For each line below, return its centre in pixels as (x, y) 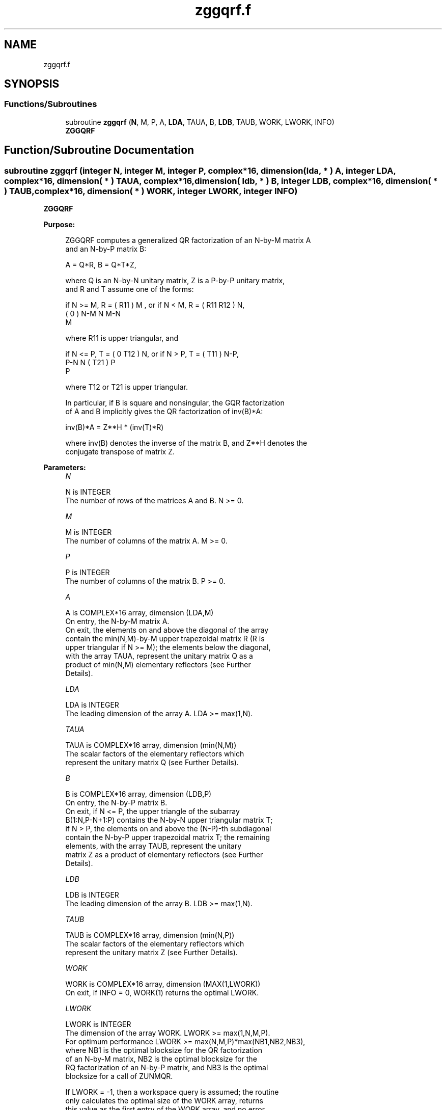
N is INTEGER (88, 492)
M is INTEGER (89, 532)
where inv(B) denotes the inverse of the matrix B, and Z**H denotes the (186, 443)
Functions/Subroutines (51, 104)
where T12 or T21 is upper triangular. (127, 387)
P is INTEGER (88, 573)
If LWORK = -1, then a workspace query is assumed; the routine (172, 1092)
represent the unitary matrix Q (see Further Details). (152, 763)
